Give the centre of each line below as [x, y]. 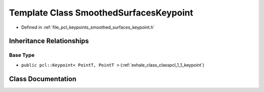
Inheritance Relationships [49, 41]
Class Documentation [43, 79]
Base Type [22, 55]
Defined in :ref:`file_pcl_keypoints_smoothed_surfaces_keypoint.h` [88, 27]
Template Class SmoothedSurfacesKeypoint [101, 13]
